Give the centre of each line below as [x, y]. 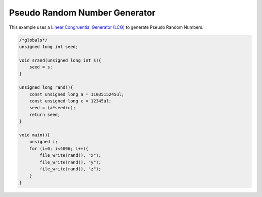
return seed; [45, 115]
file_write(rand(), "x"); [70, 156]
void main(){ [35, 135]
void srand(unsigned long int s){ [60, 60]
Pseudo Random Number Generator [82, 13]
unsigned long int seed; [49, 47]
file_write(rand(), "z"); [70, 169]
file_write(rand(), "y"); [70, 162]
